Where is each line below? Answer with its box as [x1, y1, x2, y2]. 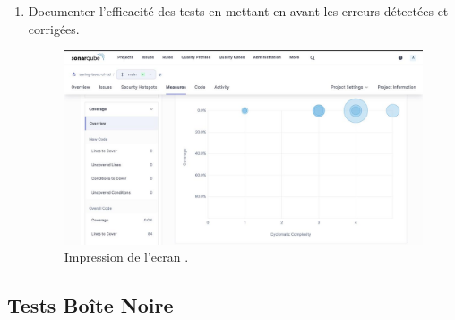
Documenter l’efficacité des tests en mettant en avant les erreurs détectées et [28, 2, 449, 20]
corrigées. [28, 19, 80, 38]
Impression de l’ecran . [64, 247, 189, 266]
